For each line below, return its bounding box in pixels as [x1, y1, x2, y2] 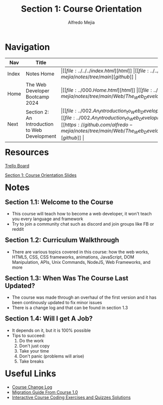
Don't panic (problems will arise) [19, 353, 84, 359]
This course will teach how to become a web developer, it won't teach [12, 211, 152, 217]
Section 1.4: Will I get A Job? [5, 314, 93, 323]
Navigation [5, 41, 50, 52]
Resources [5, 147, 49, 158]
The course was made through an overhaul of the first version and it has [12, 294, 157, 300]
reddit [12, 227, 24, 232]
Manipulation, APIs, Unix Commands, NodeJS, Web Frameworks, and [12, 259, 151, 265]
